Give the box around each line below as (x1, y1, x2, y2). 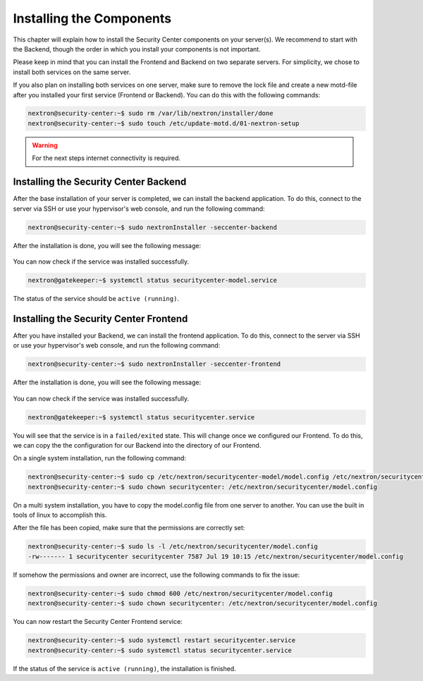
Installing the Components (13, 11, 172, 26)
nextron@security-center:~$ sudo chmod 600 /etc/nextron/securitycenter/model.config (27, 589, 333, 597)
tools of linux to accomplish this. (13, 511, 107, 520)
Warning (32, 141, 58, 149)
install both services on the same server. (13, 68, 131, 76)
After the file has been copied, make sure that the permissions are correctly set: (13, 524, 245, 532)
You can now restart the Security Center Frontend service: (13, 618, 183, 626)
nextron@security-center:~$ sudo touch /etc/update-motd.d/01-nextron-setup (27, 119, 300, 127)
